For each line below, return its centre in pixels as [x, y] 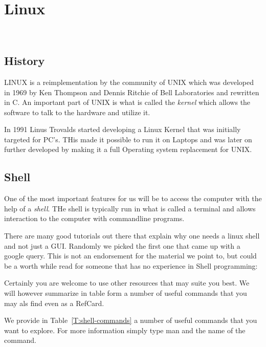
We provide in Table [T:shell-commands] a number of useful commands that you [131, 320]
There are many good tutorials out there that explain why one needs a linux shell [132, 236]
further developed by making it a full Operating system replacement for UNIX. [128, 149]
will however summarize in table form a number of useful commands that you [126, 293]
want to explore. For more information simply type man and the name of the [125, 330]
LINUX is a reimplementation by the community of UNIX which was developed [129, 82]
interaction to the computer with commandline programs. [94, 218]
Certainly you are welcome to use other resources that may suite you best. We [127, 283]
